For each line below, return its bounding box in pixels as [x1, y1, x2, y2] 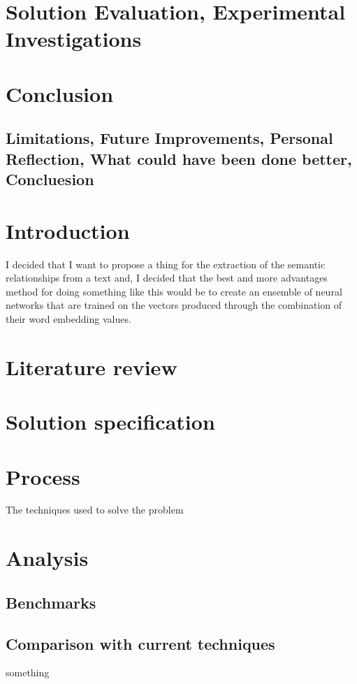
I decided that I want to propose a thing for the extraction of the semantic [6, 256, 326, 271]
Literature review [6, 352, 177, 381]
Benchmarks [6, 591, 96, 613]
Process [6, 462, 80, 490]
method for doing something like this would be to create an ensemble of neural [6, 284, 342, 298]
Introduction [6, 216, 130, 245]
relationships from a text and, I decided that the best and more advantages [6, 270, 328, 285]
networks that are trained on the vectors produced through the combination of [6, 298, 342, 312]
